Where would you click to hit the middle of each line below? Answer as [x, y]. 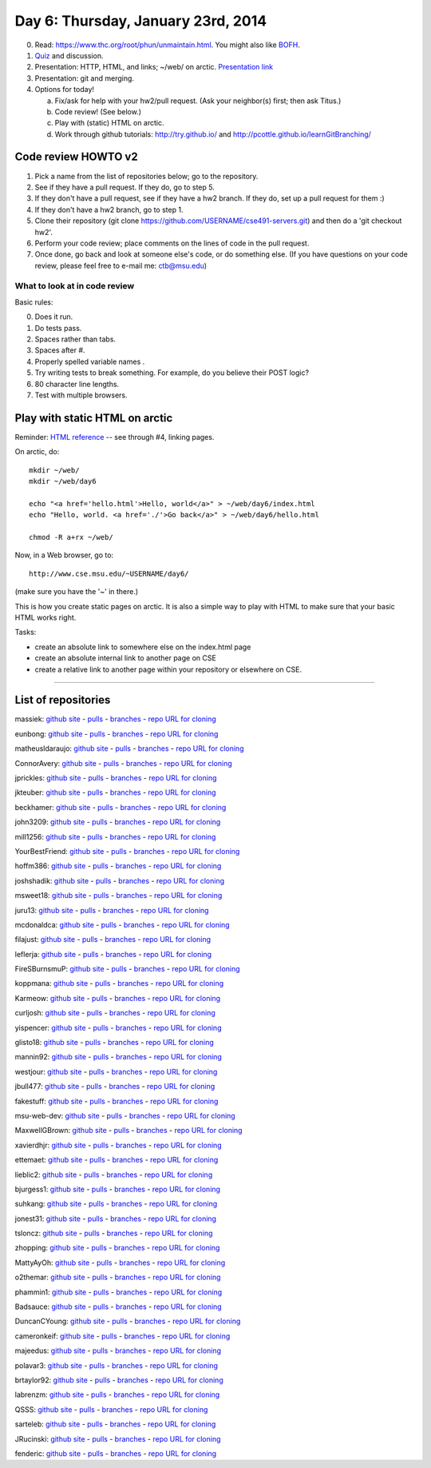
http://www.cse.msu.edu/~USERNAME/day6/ [109, 573]
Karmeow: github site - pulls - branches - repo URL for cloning [118, 998]
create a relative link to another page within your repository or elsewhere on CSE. [168, 669]
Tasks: [26, 632]
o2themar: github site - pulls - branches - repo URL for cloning [118, 1277]
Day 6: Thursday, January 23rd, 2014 [141, 21]
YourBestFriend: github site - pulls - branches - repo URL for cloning [127, 851]
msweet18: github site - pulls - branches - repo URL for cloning [119, 896]
